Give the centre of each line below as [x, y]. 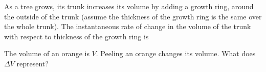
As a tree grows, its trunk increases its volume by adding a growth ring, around [129, 6]
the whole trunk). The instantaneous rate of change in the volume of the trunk [128, 26]
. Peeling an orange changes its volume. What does [176, 53]
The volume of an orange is [47, 53]
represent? [32, 63]
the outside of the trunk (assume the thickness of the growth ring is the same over [133, 16]
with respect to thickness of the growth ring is [76, 36]
